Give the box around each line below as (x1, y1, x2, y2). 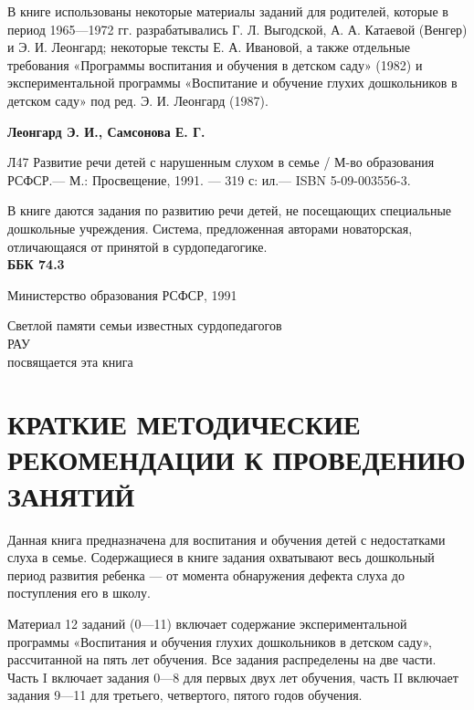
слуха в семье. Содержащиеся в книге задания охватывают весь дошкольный (7, 548, 435, 567)
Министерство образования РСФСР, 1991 (7, 285, 237, 304)
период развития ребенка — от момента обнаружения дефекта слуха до (7, 565, 405, 584)
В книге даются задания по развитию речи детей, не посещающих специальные (7, 201, 452, 220)
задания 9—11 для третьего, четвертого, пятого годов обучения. (7, 685, 363, 705)
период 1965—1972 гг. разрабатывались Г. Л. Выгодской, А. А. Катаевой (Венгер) (7, 19, 468, 38)
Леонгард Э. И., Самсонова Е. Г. (7, 121, 205, 141)
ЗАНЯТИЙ (7, 476, 135, 514)
